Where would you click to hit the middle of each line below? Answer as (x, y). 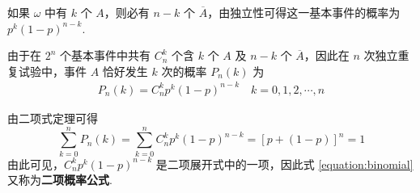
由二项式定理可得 (53, 117)
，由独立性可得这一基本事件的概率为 (304, 12)
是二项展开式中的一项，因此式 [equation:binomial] (284, 164)
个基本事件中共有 (106, 55)
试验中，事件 (52, 71)
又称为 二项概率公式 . (60, 180)
